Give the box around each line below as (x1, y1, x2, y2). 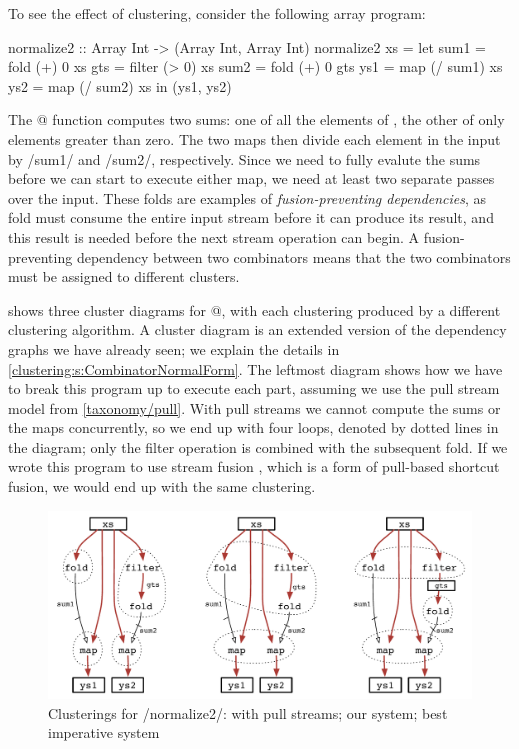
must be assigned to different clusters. (8, 266, 240, 287)
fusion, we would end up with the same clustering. (8, 476, 316, 497)
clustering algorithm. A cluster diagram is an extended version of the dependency (8, 319, 507, 340)
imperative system (48, 722, 160, 743)
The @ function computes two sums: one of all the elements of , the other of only (8, 109, 505, 130)
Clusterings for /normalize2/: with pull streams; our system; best (48, 702, 448, 723)
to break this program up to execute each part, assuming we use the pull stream (8, 378, 500, 399)
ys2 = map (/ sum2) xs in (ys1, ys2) (8, 75, 232, 96)
